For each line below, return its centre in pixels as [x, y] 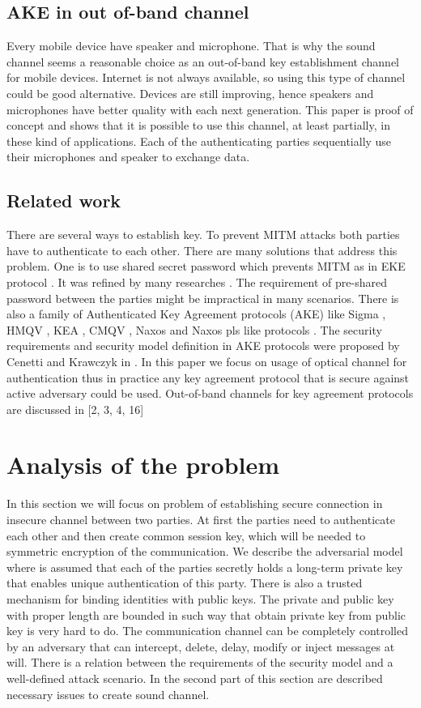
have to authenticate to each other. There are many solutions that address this [202, 250]
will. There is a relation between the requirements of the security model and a [200, 662]
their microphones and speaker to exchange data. [128, 157]
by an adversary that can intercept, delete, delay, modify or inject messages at [201, 646]
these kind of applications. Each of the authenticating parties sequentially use [199, 141]
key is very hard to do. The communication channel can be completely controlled [208, 631]
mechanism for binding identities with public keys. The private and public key [200, 598]
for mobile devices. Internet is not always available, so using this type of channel [206, 77]
